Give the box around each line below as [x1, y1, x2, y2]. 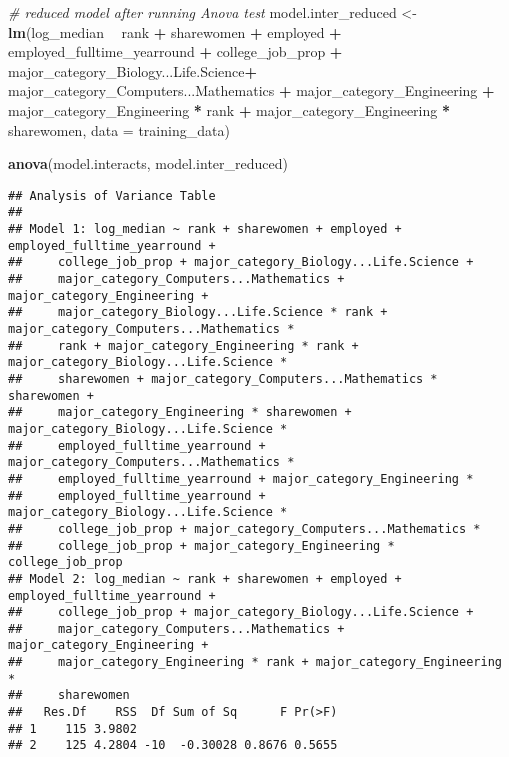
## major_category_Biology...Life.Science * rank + [8, 305, 388, 320]
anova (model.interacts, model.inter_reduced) [8, 153, 288, 174]
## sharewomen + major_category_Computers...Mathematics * [8, 371, 438, 386]
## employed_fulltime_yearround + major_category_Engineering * [8, 471, 474, 486]
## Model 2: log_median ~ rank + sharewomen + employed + [8, 571, 402, 586]
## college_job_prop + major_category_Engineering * [8, 538, 395, 553]
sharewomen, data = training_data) [8, 119, 230, 140]
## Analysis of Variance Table [8, 188, 216, 203]
